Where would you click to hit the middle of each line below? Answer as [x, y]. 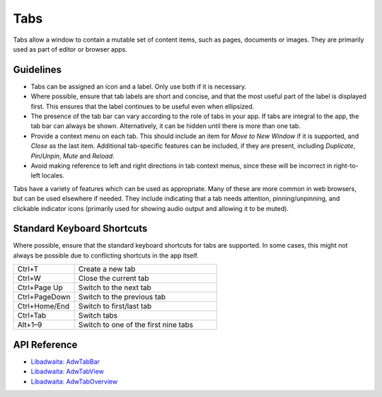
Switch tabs [98, 316]
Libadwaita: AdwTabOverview [74, 381]
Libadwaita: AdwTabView [67, 372]
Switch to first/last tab [115, 306]
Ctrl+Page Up [40, 288]
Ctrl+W [29, 278]
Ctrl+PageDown [44, 297]
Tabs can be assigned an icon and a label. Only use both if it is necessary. [139, 86]
